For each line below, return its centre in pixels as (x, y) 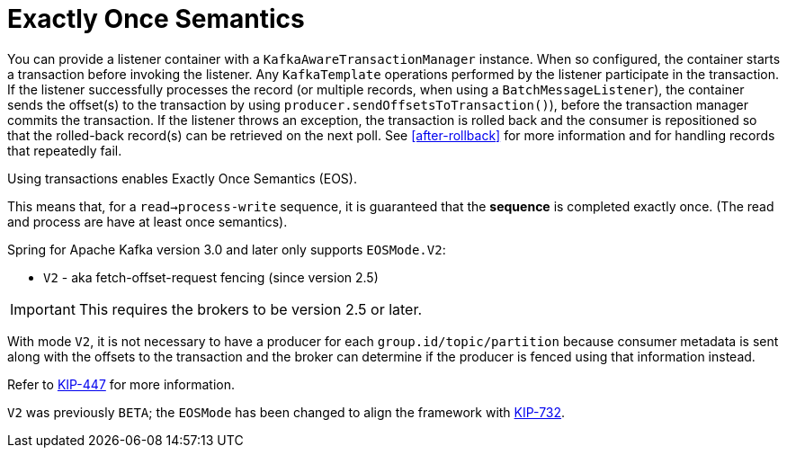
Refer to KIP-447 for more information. (121, 384)
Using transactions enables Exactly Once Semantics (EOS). (182, 178)
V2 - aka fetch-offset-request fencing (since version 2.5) (211, 277)
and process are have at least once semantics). (148, 221)
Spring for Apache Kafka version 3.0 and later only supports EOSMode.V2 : (227, 249)
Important (43, 309)
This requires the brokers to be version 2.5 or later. (250, 309)
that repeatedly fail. (65, 150)
